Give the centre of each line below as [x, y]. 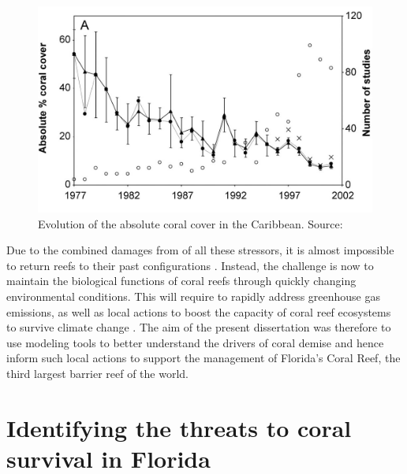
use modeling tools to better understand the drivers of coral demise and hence [195, 342]
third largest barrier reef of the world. [97, 373]
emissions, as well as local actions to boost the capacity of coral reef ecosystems [199, 311]
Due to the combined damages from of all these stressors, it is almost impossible [200, 250]
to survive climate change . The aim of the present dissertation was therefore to [199, 327]
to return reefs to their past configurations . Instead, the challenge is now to [190, 265]
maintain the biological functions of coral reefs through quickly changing [181, 281]
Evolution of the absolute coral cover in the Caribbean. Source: [190, 223]
